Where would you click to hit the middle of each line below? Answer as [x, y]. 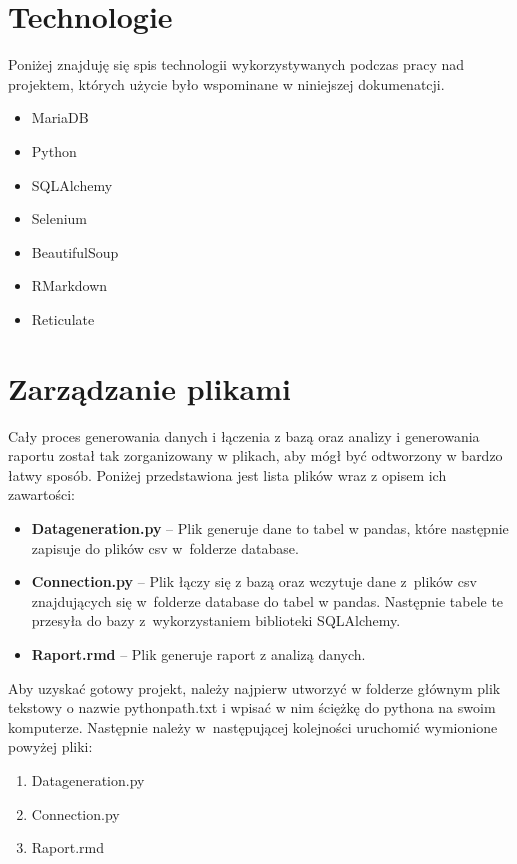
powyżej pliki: [50, 746]
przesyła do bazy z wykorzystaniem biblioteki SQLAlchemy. [216, 620]
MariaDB [60, 117]
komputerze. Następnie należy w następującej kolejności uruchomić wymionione [253, 726]
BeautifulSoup [75, 251]
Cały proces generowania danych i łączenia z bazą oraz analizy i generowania [244, 435]
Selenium [59, 218]
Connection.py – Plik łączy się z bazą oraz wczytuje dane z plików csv [254, 581]
